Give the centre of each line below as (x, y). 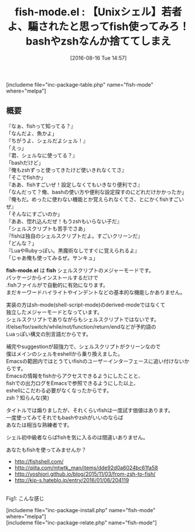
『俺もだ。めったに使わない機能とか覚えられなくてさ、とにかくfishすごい (95, 199)
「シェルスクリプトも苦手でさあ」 (47, 229)
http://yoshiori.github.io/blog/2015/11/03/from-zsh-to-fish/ (85, 474)
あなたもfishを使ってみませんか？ (46, 449)
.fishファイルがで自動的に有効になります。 (57, 285)
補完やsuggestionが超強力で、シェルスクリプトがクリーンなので (83, 346)
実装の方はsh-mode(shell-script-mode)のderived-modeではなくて (86, 305)
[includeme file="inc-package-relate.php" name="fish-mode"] (81, 523)
